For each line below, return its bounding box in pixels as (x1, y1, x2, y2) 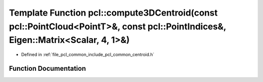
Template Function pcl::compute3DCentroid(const (9, 7, 218, 18)
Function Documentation (9, 64, 86, 73)
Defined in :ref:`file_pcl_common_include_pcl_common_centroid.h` (21, 52, 154, 58)
